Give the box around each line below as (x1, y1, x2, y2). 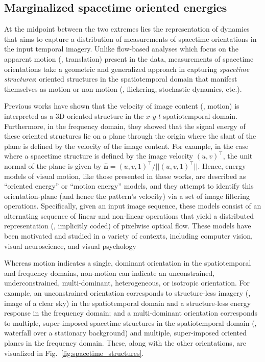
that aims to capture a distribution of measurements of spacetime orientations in (4, 33, 257, 44)
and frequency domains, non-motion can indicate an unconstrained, (4, 267, 215, 278)
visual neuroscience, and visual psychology (4, 240, 136, 251)
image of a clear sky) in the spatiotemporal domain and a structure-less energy (4, 297, 251, 308)
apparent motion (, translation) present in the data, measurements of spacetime (4, 53, 254, 64)
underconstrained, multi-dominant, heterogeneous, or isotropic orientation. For (4, 277, 250, 288)
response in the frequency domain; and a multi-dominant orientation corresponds (4, 307, 257, 318)
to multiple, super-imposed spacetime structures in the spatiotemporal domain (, (4, 317, 257, 328)
